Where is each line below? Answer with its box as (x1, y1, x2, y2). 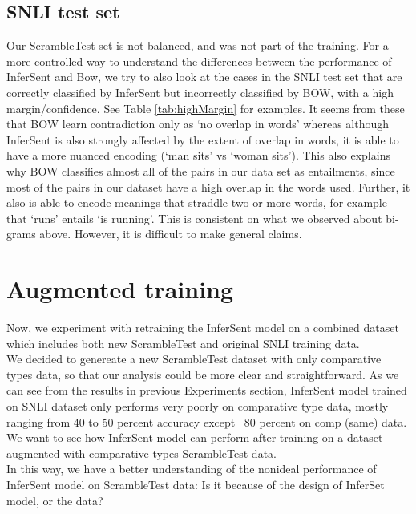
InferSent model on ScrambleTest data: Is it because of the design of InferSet (6, 476, 385, 492)
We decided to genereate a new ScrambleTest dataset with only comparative (6, 350, 382, 367)
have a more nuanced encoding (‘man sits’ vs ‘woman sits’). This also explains (6, 147, 390, 164)
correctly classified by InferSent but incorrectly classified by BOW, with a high (6, 83, 394, 100)
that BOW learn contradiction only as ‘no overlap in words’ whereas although (6, 115, 390, 132)
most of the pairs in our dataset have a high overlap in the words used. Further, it (6, 178, 410, 195)
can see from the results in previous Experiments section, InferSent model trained (6, 382, 407, 399)
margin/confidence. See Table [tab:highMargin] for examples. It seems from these (6, 99, 405, 116)
